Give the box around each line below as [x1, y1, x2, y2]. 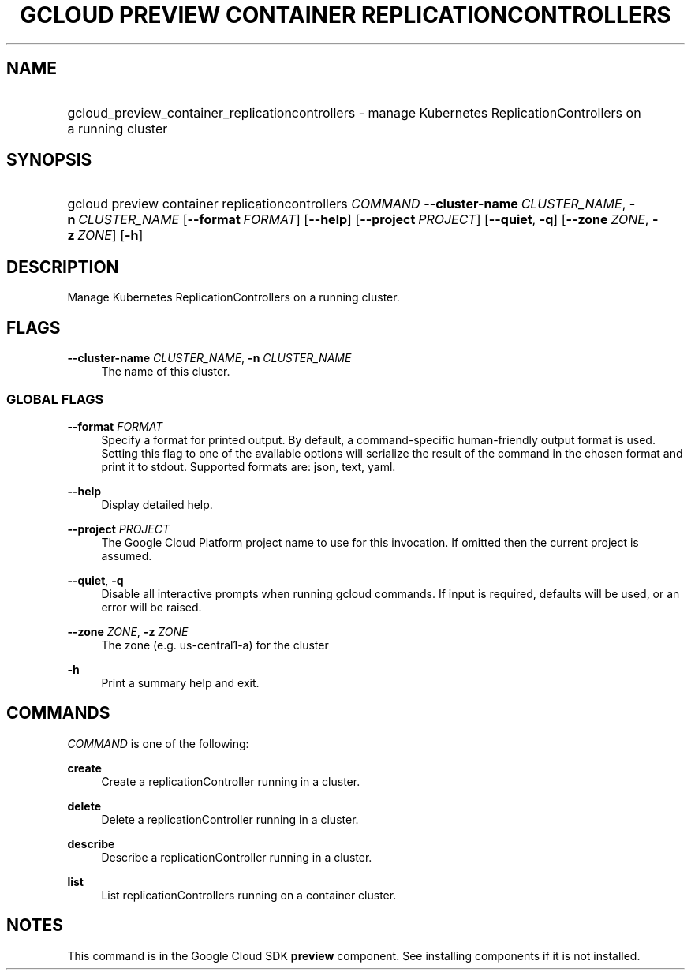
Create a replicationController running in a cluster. [101, 774, 360, 788]
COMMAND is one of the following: [67, 736, 249, 750]
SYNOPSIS [6, 150, 92, 170]
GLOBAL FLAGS [6, 391, 104, 407]
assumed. [101, 548, 152, 563]
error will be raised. [101, 600, 202, 614]
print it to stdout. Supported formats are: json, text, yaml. [101, 459, 396, 473]
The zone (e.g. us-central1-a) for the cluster [101, 638, 329, 652]
